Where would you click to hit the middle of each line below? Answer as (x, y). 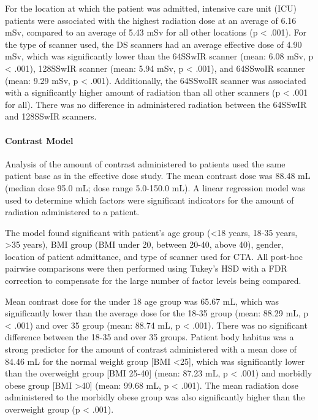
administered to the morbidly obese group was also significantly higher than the (155, 397)
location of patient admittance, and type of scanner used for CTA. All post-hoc (154, 256)
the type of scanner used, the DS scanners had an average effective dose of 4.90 (153, 44)
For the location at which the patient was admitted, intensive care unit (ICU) (151, 8)
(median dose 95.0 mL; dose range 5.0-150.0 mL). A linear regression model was (155, 187)
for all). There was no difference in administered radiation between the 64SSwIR (156, 104)
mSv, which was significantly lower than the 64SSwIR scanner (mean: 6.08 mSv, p (159, 56)
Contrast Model (39, 140)
